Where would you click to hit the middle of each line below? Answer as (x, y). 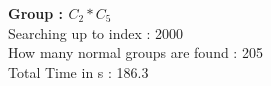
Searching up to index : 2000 (96, 32)
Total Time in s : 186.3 (78, 71)
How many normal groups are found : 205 (135, 52)
